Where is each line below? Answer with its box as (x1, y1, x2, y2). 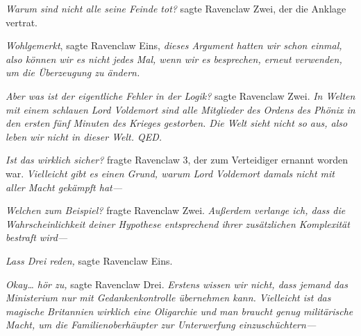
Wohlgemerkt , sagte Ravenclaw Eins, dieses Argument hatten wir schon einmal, (6, 38, 342, 53)
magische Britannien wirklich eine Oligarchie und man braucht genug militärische (6, 303, 353, 318)
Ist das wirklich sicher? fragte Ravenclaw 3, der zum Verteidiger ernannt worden (6, 152, 348, 167)
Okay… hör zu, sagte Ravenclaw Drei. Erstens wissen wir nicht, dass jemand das (6, 276, 348, 291)
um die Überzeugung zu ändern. (6, 65, 140, 80)
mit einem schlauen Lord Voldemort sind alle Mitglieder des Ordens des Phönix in (6, 102, 355, 116)
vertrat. (6, 15, 37, 29)
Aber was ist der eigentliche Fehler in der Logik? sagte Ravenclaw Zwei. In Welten (6, 88, 355, 103)
